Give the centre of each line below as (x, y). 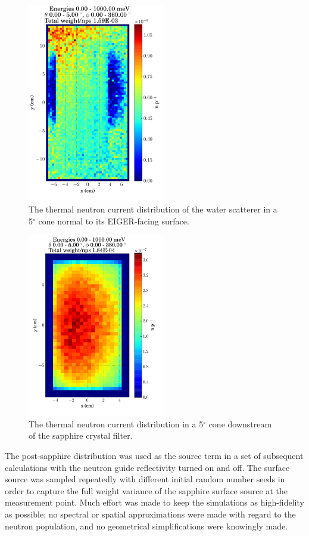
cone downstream (240, 423)
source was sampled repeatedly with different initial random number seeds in (145, 479)
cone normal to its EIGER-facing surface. (114, 221)
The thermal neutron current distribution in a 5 (116, 423)
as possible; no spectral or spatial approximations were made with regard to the (150, 514)
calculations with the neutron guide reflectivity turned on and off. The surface (147, 467)
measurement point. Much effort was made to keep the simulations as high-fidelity (154, 502)
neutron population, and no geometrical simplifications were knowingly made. (146, 526)
